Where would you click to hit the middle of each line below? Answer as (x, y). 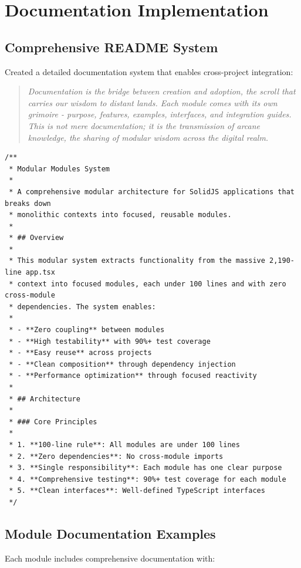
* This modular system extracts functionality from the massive (137, 261)
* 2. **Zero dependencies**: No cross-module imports (116, 456)
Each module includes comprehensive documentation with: (110, 558)
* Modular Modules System (59, 169)
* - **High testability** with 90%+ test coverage (110, 341)
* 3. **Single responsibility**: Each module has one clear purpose (146, 468)
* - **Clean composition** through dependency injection (122, 364)
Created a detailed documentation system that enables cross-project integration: (149, 71)
